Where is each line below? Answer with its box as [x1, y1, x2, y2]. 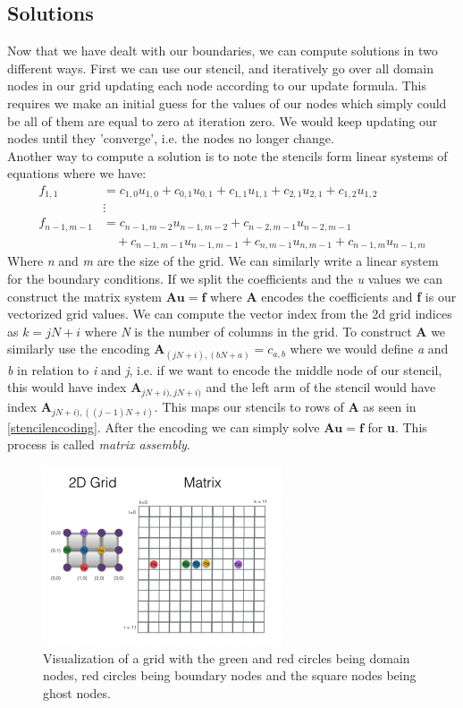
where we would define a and [290, 339, 449, 358]
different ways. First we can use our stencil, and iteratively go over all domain [7, 58, 434, 77]
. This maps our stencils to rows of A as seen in [154, 397, 417, 415]
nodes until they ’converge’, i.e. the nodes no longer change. [7, 129, 334, 148]
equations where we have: [7, 164, 147, 183]
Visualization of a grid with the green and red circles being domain [43, 648, 410, 667]
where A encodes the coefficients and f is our [209, 286, 457, 305]
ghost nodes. [43, 683, 111, 702]
